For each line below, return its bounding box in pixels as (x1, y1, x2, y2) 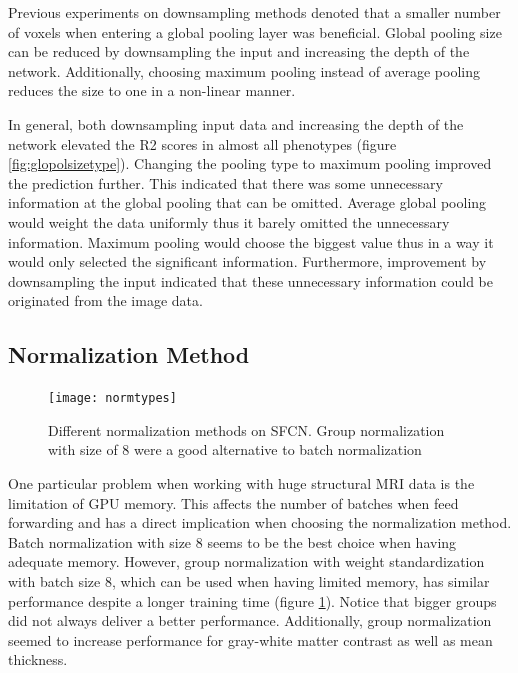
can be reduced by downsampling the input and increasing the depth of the (8, 41, 470, 62)
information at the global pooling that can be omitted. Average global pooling (8, 192, 487, 213)
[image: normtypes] (48, 391, 177, 406)
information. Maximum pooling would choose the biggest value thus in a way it (8, 231, 494, 252)
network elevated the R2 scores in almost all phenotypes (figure (8, 133, 397, 154)
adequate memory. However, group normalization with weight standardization (8, 551, 485, 572)
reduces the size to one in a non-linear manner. (8, 80, 296, 101)
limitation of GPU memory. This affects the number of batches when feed (8, 492, 459, 513)
